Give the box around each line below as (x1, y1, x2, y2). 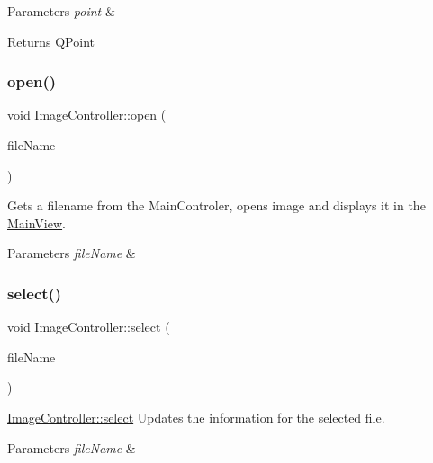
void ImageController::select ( (7, 317, 170, 336)
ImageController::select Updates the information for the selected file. (7, 407, 385, 426)
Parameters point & (7, 2, 115, 20)
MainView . (7, 213, 66, 232)
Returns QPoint (7, 31, 95, 50)
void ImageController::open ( (7, 105, 167, 124)
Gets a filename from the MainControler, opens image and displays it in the (7, 196, 426, 215)
